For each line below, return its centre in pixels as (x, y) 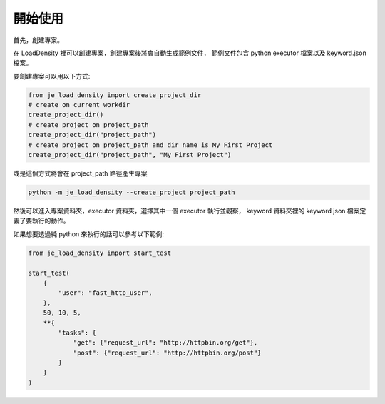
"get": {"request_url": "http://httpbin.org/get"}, (165, 343)
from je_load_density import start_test (99, 253)
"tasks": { (77, 333)
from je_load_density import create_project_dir (115, 95)
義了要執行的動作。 (41, 221)
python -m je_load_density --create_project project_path (132, 192)
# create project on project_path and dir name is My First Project (150, 145)
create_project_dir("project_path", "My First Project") (130, 155)
